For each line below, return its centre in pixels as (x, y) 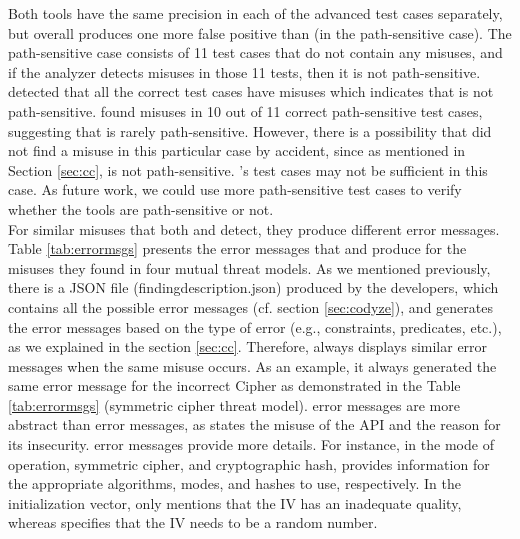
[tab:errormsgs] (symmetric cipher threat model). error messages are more (234, 404)
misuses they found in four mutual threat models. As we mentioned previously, (249, 267)
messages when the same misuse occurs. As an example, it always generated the (252, 365)
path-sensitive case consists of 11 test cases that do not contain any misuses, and (255, 52)
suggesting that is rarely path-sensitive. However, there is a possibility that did (250, 130)
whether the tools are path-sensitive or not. (141, 208)
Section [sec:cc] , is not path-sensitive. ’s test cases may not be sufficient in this (248, 169)
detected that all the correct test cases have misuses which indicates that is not (251, 91)
